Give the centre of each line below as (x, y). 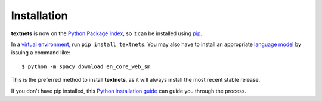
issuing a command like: (41, 53)
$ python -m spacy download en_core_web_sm (86, 66)
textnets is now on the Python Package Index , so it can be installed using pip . (107, 33)
